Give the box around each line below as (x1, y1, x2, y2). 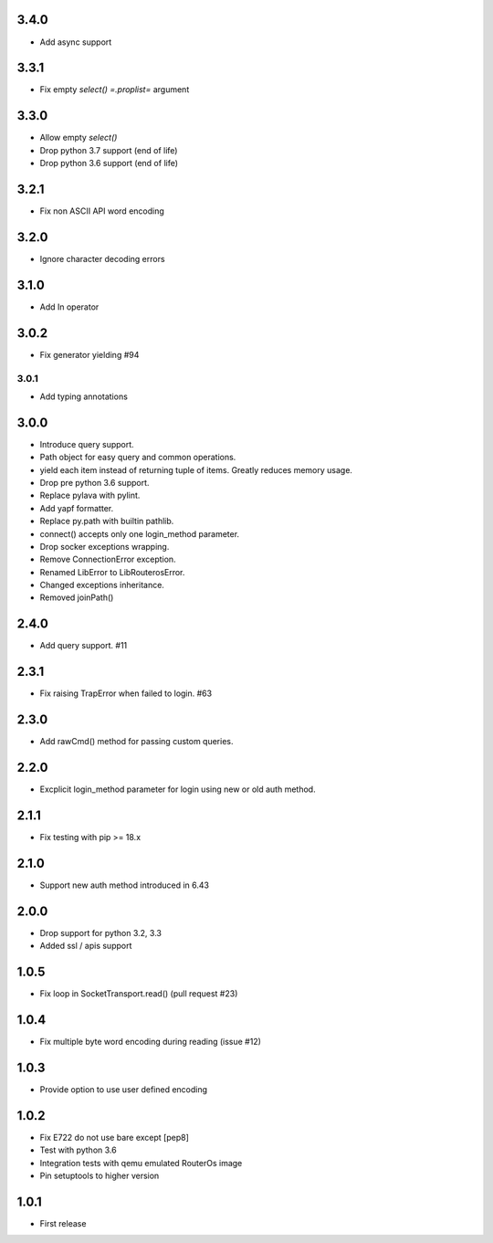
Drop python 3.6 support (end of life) (39, 158, 178, 169)
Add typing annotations (39, 391, 128, 402)
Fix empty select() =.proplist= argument (39, 84, 190, 95)
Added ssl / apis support (39, 941, 132, 952)
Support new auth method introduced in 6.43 (39, 880, 210, 890)
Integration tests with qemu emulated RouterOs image (39, 1157, 243, 1168)
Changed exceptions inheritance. (39, 580, 164, 591)
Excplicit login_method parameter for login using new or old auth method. (39, 784, 316, 795)
